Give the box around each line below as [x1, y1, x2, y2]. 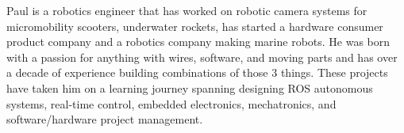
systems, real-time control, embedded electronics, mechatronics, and [6, 95, 337, 112]
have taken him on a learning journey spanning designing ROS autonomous [6, 79, 373, 96]
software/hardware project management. [6, 111, 203, 127]
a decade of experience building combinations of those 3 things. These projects [6, 64, 388, 81]
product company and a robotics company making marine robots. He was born [6, 33, 391, 50]
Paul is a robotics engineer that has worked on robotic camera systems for [6, 2, 367, 18]
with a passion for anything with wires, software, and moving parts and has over [6, 48, 398, 65]
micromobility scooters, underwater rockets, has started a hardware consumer [6, 17, 383, 34]
